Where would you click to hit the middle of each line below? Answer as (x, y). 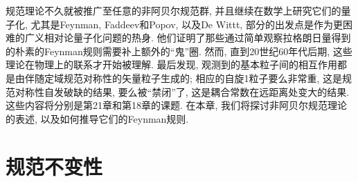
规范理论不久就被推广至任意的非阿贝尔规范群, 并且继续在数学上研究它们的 (173, 10)
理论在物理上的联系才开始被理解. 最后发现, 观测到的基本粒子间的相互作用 (172, 64)
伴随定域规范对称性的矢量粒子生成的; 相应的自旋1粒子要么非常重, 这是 (184, 78)
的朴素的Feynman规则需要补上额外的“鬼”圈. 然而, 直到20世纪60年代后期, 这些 (179, 51)
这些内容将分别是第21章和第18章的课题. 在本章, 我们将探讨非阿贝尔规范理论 (177, 105)
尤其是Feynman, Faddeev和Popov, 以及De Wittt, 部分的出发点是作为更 (187, 24)
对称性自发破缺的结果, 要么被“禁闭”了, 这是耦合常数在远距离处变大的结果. (182, 91)
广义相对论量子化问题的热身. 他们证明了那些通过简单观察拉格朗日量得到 (188, 38)
